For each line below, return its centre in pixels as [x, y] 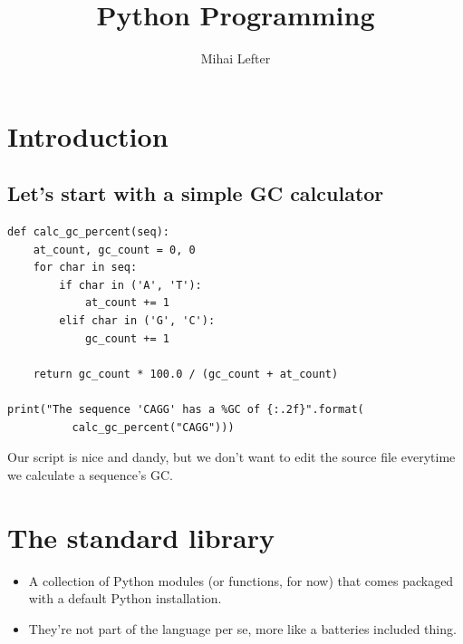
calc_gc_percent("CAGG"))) [153, 427]
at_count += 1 [127, 303]
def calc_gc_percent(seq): [88, 232]
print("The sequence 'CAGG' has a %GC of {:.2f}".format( [186, 410]
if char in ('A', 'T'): [130, 285]
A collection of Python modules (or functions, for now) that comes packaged [241, 580]
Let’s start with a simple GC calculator [196, 193]
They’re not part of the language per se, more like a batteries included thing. [242, 628]
